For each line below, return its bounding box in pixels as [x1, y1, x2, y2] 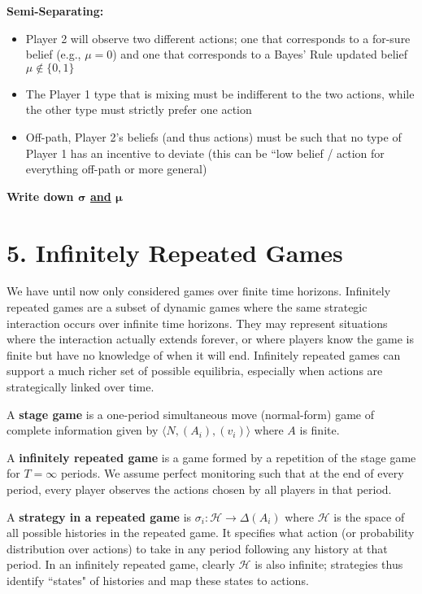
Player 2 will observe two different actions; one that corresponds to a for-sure [25, 29, 411, 46]
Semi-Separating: [7, 2, 104, 19]
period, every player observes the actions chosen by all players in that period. [7, 481, 392, 497]
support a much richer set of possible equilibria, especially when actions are [7, 362, 383, 379]
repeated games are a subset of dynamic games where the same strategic [7, 299, 368, 316]
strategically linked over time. [7, 378, 154, 395]
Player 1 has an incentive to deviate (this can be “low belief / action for [25, 144, 385, 161]
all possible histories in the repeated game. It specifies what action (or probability [7, 524, 415, 541]
